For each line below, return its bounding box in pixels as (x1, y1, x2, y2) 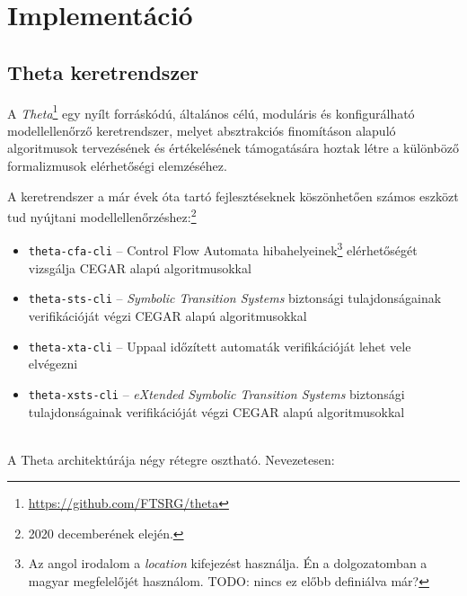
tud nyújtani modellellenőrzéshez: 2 (7, 205, 197, 226)
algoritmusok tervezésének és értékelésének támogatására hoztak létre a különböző (7, 138, 459, 157)
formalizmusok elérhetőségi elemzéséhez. (7, 156, 227, 175)
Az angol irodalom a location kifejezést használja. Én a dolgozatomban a (28, 554, 427, 573)
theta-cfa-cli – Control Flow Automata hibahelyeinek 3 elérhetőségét (28, 238, 418, 260)
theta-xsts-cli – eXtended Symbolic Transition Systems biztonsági (28, 384, 405, 403)
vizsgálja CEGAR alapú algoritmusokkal (28, 258, 251, 277)
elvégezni (28, 354, 78, 373)
